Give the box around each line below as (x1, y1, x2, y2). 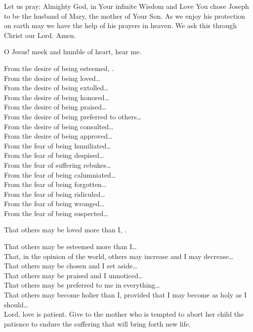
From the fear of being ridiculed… (4, 188, 105, 199)
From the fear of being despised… (4, 150, 104, 160)
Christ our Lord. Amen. (4, 30, 76, 40)
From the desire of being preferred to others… (4, 111, 141, 121)
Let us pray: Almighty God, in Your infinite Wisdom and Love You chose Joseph (4, 1, 249, 11)
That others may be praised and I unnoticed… (4, 270, 143, 280)
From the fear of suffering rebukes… (4, 159, 111, 170)
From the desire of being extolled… (4, 82, 109, 93)
